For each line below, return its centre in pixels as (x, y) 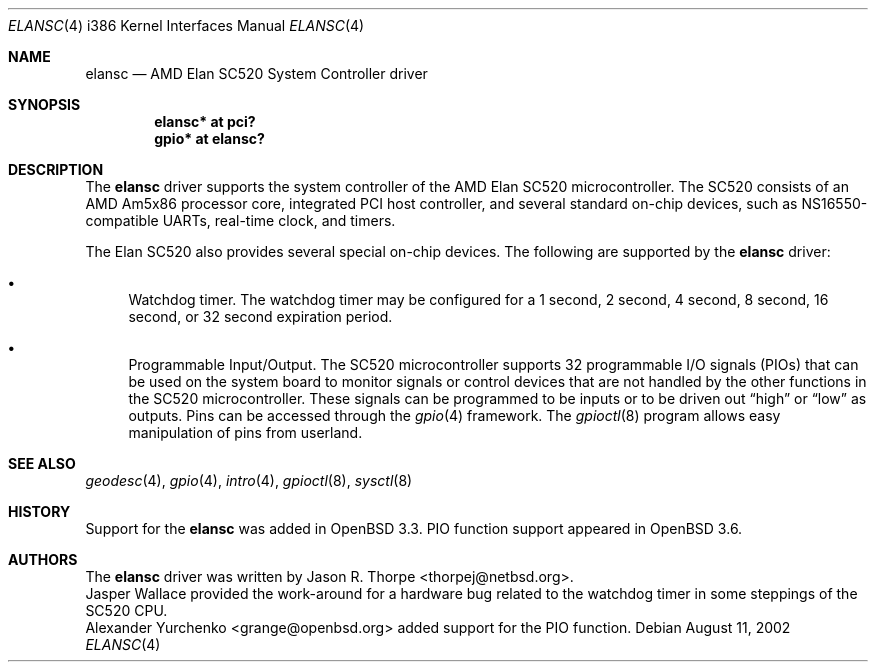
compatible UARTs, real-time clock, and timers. (240, 220)
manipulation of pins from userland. (245, 432)
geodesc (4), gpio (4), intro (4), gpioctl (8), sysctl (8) (249, 480)
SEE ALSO (42, 463)
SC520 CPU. (126, 610)
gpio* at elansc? (209, 138)
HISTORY (39, 511)
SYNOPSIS (44, 104)
